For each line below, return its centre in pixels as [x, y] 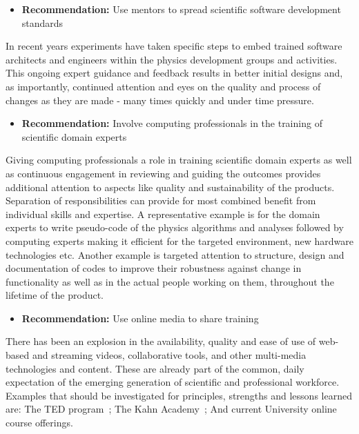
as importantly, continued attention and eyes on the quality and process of [163, 86]
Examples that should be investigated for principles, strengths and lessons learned [179, 395]
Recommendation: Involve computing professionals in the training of [172, 123]
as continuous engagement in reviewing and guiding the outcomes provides [163, 173]
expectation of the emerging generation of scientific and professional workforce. [173, 382]
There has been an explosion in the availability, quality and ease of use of [161, 341]
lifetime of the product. [55, 295]
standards [42, 22]
